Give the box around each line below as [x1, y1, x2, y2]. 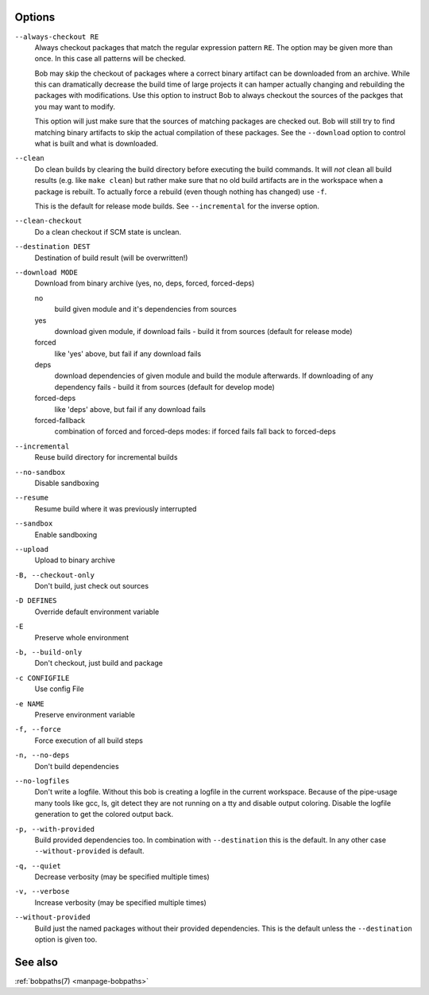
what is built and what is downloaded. [34, 139, 159, 149]
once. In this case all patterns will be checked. [34, 54, 187, 64]
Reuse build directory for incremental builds [34, 453, 178, 462]
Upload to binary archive [34, 555, 115, 565]
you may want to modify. [34, 102, 115, 111]
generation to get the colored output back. [34, 810, 174, 819]
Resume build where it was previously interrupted [34, 503, 197, 513]
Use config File [34, 684, 84, 694]
